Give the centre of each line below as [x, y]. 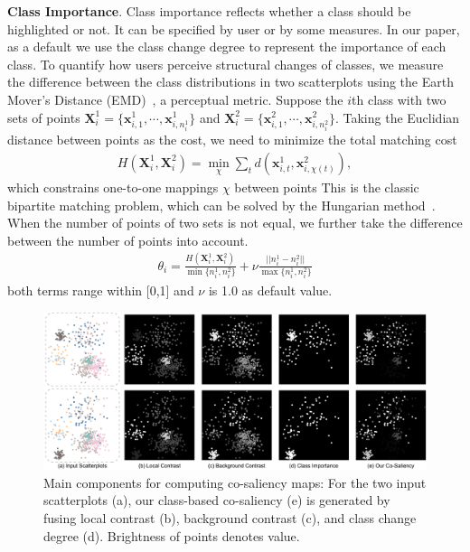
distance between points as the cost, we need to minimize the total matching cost [232, 140]
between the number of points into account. [128, 240]
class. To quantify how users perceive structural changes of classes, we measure [226, 64]
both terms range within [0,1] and [101, 290]
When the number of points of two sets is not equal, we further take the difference [235, 223]
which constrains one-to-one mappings [113, 187]
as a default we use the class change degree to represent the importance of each [227, 47]
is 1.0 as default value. [270, 290]
